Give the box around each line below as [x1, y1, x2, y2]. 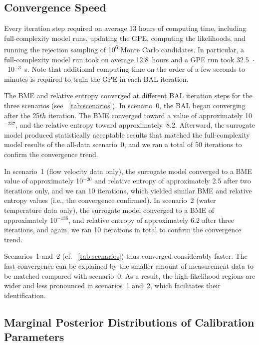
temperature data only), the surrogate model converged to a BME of [4, 204, 215, 215]
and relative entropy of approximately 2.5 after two [94, 175, 251, 186]
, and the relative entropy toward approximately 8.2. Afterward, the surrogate [15, 120, 256, 130]
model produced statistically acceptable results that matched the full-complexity [4, 129, 250, 140]
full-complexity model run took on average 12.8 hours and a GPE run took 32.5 [4, 54, 249, 64]
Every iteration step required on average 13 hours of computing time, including [4, 23, 247, 33]
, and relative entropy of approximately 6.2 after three [68, 214, 234, 225]
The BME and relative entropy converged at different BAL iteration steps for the [4, 90, 253, 101]
